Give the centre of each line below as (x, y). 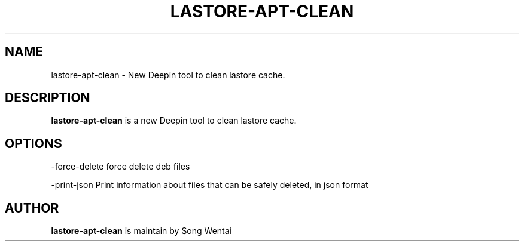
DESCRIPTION (48, 98)
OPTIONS (33, 143)
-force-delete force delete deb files (121, 167)
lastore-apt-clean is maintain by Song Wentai (141, 231)
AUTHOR (32, 208)
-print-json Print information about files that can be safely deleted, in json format (210, 185)
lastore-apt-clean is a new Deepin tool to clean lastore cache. (174, 121)
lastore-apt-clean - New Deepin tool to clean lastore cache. (168, 75)
